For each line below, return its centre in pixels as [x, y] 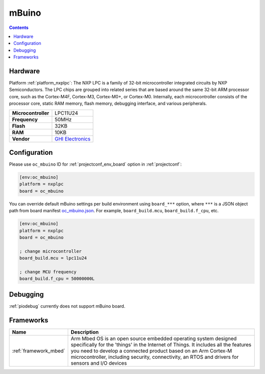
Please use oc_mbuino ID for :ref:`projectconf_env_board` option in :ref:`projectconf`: [95, 164]
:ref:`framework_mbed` [39, 350]
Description [85, 332]
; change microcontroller [51, 251]
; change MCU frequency [48, 272]
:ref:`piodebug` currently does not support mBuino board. [67, 306]
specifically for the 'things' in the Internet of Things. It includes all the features [161, 345]
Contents [19, 28]
